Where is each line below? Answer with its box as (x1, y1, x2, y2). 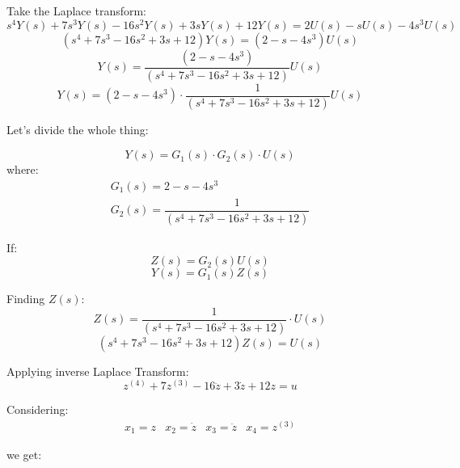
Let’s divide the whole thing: (6, 121, 149, 138)
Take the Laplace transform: (6, 2, 147, 19)
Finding (6, 290, 45, 307)
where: (6, 161, 39, 178)
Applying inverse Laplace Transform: (6, 362, 189, 379)
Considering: (6, 401, 69, 418)
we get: (6, 446, 42, 463)
